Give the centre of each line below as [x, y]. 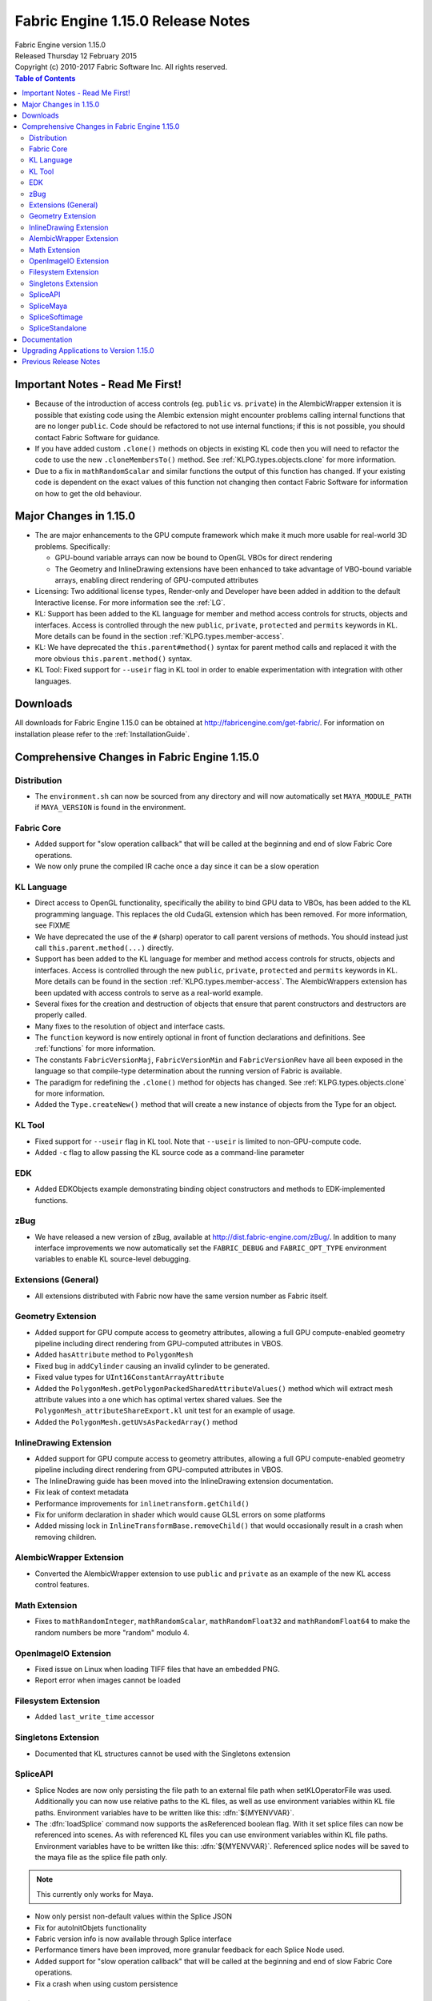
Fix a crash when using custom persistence [106, 1983]
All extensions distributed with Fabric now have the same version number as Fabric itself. [181, 1296]
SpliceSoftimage [56, 317]
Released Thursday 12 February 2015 [76, 55]
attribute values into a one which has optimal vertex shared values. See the [158, 1400]
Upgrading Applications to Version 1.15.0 [88, 351]
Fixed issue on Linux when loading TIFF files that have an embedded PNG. [157, 1669]
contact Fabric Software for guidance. [97, 437]
